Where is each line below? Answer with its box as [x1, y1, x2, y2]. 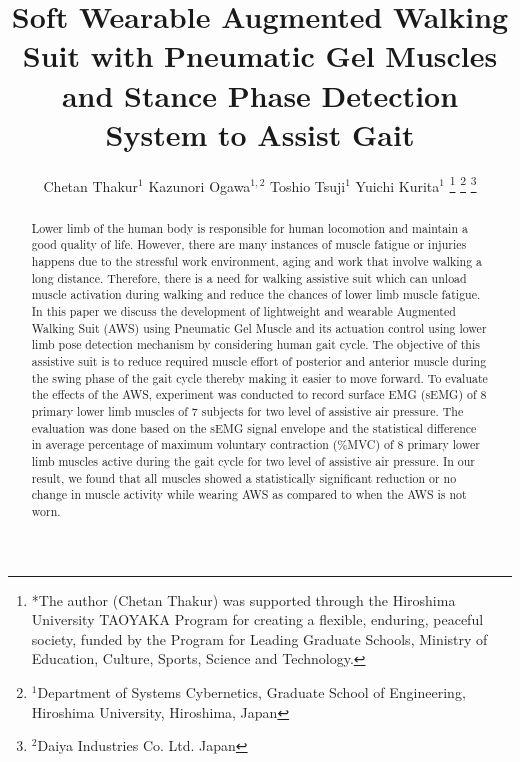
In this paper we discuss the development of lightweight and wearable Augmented [31, 303, 456, 320]
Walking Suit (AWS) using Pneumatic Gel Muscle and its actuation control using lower [31, 319, 487, 336]
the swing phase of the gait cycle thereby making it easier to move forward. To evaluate [31, 369, 488, 386]
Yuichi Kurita [355, 175, 440, 196]
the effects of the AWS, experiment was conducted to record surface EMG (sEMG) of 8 [31, 386, 487, 403]
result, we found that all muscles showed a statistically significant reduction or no [31, 469, 457, 486]
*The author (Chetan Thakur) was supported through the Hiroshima [31, 589, 456, 610]
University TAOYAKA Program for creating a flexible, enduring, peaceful [31, 609, 484, 630]
